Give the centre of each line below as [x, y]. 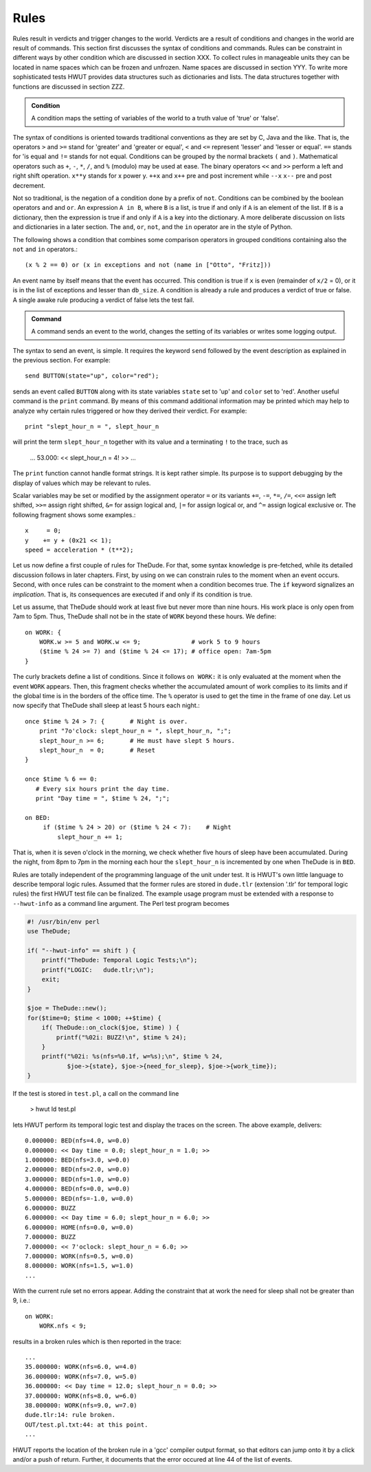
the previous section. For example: [61, 360]
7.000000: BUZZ [50, 1237]
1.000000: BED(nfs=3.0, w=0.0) [78, 1160]
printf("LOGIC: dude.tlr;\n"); [98, 970]
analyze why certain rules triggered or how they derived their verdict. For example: [130, 411]
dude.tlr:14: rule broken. [70, 1415]
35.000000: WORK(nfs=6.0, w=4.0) [81, 1367]
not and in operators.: [45, 249]
